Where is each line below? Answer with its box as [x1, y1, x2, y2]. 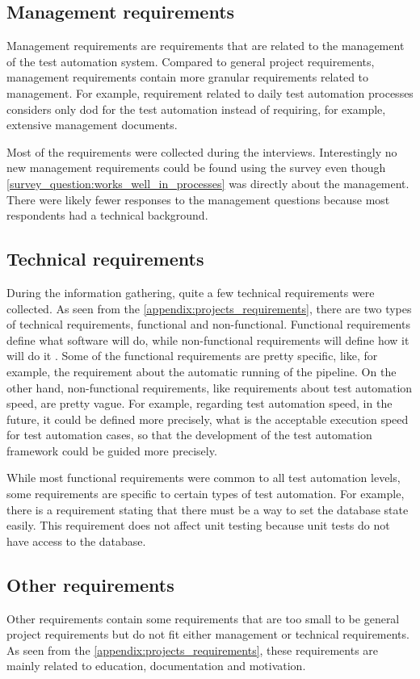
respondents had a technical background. [6, 207, 208, 224]
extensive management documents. [6, 116, 178, 133]
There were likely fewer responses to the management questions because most [6, 191, 390, 207]
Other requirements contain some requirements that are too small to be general [6, 610, 400, 627]
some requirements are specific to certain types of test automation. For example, [6, 485, 405, 502]
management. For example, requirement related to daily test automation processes [6, 84, 414, 101]
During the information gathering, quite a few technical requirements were [6, 283, 375, 300]
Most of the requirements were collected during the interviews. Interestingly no [6, 143, 397, 160]
